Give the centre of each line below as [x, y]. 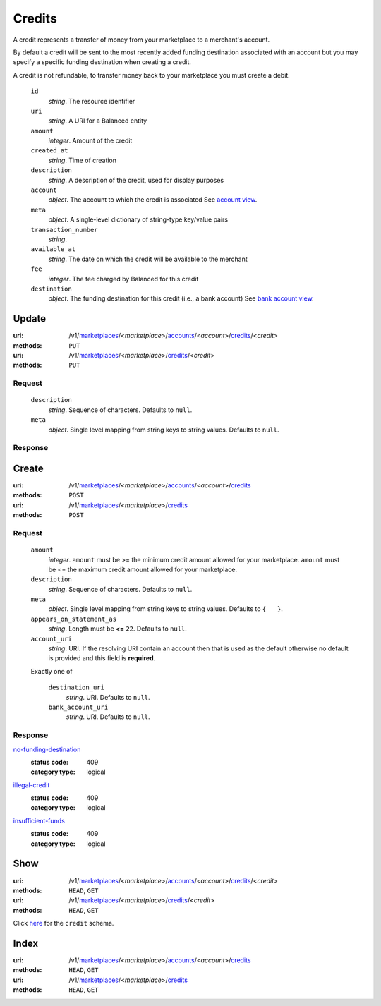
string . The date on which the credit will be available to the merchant [148, 259]
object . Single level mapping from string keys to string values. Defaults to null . [164, 430]
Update [30, 319]
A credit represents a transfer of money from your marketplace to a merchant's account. [141, 40]
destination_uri [77, 687]
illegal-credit [31, 785]
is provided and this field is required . [102, 658]
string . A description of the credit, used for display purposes [136, 180]
